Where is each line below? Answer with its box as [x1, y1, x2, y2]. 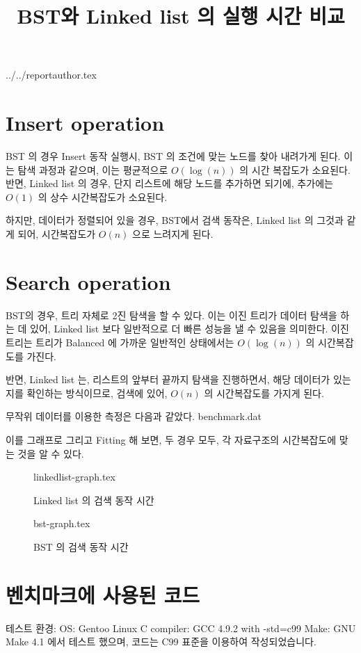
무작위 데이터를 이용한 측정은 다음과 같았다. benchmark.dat [6, 409, 262, 424]
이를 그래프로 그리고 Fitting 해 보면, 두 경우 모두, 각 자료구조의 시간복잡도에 [6, 432, 337, 446]
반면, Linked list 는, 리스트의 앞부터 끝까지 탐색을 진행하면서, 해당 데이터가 [6, 372, 330, 387]
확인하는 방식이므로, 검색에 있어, [26, 385, 168, 400]
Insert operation [6, 108, 165, 137]
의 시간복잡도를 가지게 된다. [204, 385, 324, 400]
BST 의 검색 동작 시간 [33, 539, 129, 554]
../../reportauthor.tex [6, 67, 97, 82]
